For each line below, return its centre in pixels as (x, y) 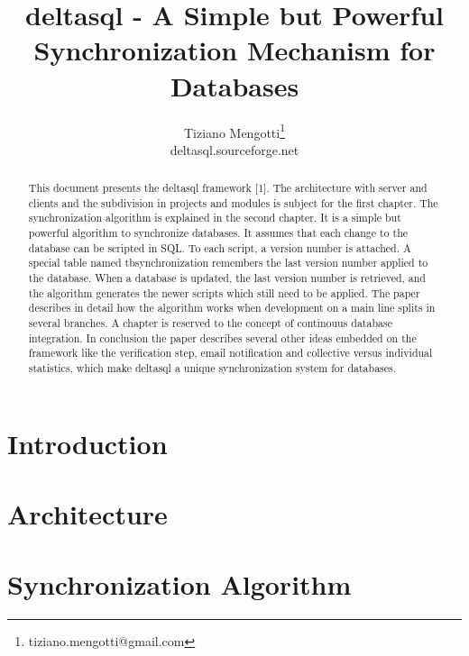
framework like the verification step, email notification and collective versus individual (230, 353)
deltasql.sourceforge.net (234, 149)
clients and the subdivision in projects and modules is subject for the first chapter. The (233, 202)
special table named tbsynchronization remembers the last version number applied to (228, 263)
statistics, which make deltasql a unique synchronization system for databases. (212, 368)
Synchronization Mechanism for (234, 50)
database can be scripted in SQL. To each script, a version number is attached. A (220, 247)
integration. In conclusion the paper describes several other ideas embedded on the (222, 337)
